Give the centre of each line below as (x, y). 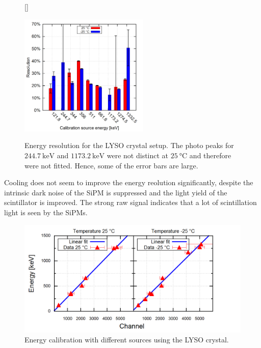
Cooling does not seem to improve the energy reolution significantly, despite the (129, 182)
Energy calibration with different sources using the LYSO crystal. (127, 340)
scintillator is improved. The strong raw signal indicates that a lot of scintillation (130, 202)
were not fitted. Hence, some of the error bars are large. (111, 165)
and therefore (210, 155)
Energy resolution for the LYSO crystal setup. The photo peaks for (129, 145)
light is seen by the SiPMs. (46, 212)
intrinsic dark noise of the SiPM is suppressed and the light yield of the (116, 192)
